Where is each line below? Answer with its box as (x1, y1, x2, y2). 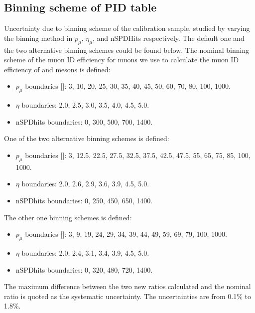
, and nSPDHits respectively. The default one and (92, 32, 245, 43)
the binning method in (4, 32, 73, 43)
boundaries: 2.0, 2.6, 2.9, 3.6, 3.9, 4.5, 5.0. (21, 178, 149, 189)
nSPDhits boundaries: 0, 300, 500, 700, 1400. (15, 116, 153, 127)
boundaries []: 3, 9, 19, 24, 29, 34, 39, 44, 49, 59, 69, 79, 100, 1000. (25, 229, 227, 239)
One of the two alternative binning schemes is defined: (4, 133, 169, 144)
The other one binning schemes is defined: (4, 212, 132, 222)
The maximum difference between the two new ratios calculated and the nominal (4, 281, 251, 292)
